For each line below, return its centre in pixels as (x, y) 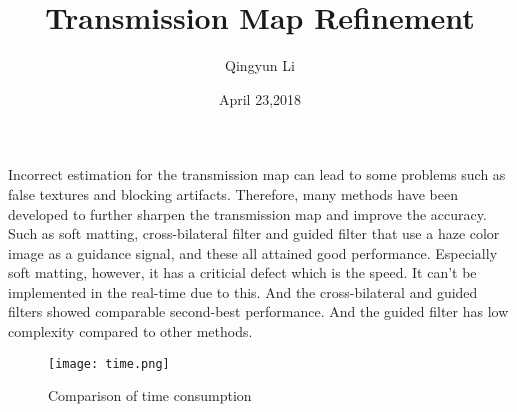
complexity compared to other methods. (130, 331)
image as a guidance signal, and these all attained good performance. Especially (253, 252)
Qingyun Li (260, 65)
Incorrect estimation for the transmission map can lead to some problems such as (257, 174)
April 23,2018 (260, 98)
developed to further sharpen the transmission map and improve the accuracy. (247, 213)
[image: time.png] (109, 363)
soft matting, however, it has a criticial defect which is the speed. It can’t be (242, 272)
